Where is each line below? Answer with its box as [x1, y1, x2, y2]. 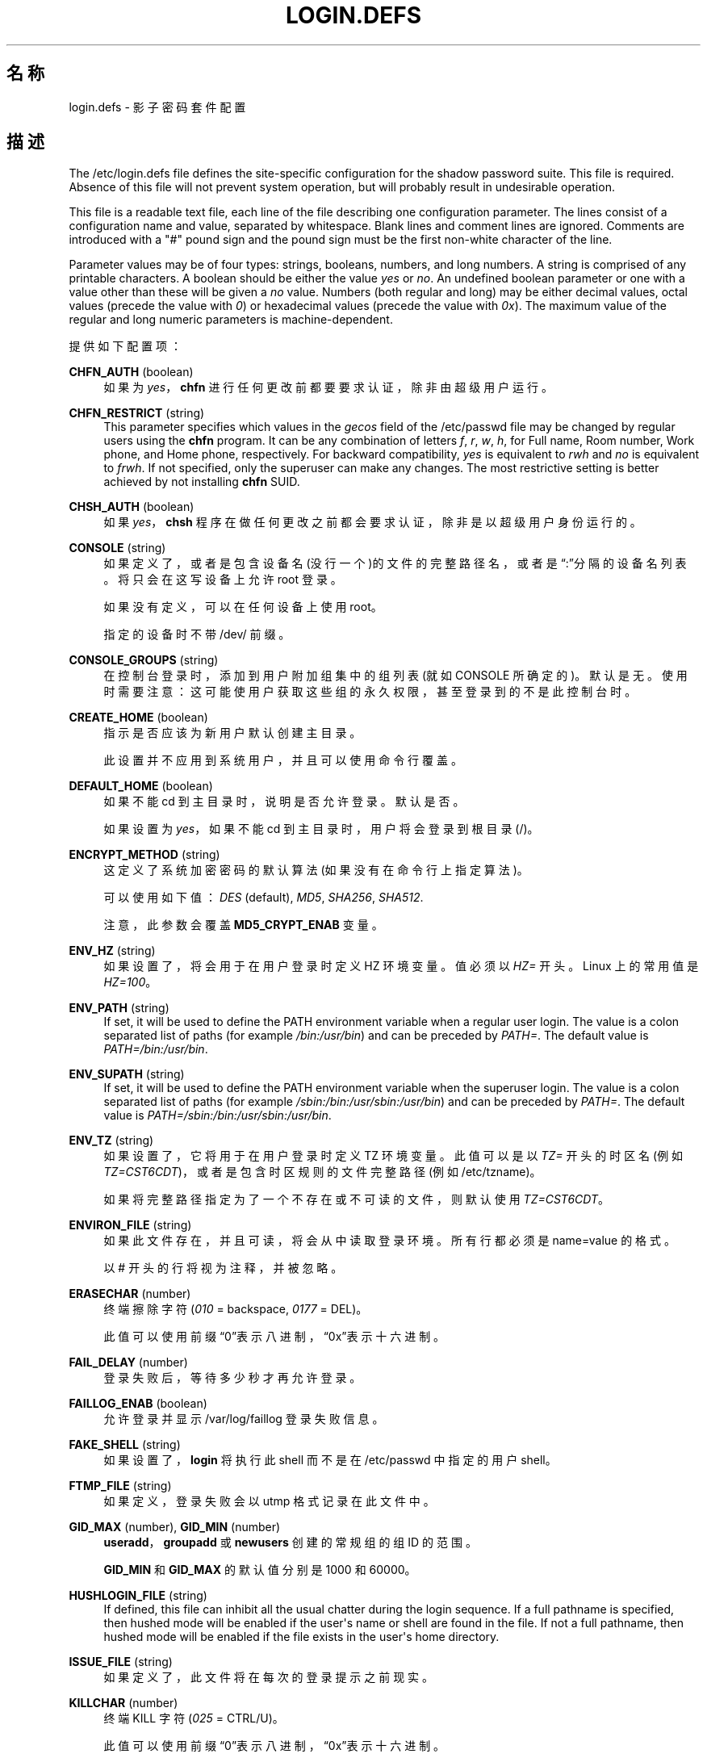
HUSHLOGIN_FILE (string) [69, 1588, 207, 1603]
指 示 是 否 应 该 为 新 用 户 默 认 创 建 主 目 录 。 [103, 726, 362, 740]
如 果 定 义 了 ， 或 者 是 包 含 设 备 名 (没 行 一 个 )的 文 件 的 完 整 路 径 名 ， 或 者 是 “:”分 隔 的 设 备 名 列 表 [103, 556, 687, 571]
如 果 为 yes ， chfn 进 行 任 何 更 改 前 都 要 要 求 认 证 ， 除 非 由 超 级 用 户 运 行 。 [103, 380, 553, 395]
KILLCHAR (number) [69, 1696, 178, 1710]
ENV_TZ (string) [69, 1133, 154, 1148]
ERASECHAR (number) [69, 1287, 191, 1301]
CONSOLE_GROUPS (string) [69, 653, 219, 668]
